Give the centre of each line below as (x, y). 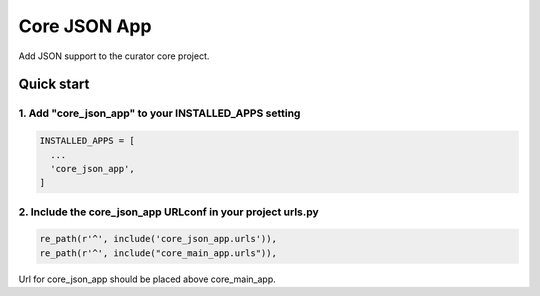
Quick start (54, 84)
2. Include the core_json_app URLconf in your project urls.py (168, 212)
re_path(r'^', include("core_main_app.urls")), (158, 253)
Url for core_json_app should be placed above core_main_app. (147, 279)
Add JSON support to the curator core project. (114, 56)
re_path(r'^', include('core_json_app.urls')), (158, 239)
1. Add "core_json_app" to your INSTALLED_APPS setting (159, 113)
